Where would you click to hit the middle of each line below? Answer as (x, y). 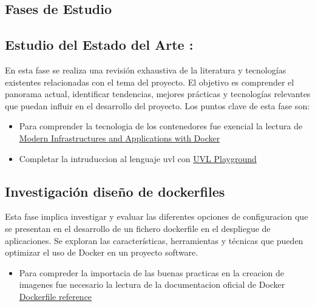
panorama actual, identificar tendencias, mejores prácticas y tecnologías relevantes (158, 94)
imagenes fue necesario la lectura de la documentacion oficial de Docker (152, 284)
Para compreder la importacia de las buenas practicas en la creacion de (151, 272)
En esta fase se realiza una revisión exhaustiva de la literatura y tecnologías (146, 70)
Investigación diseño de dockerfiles (115, 191)
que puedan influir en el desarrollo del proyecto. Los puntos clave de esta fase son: (157, 105)
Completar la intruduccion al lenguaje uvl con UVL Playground (138, 158)
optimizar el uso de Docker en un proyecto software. (102, 252)
